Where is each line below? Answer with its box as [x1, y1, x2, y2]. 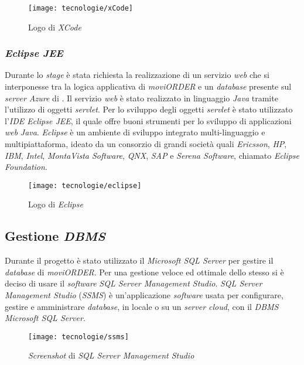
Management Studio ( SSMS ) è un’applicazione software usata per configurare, [5, 289, 283, 301]
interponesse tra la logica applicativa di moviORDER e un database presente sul [5, 80, 292, 93]
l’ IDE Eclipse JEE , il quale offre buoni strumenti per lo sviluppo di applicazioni [5, 114, 292, 127]
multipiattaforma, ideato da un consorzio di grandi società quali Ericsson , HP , [5, 138, 287, 150]
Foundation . [5, 161, 47, 173]
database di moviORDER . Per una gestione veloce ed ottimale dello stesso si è [5, 265, 284, 278]
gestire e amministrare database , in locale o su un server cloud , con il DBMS [5, 300, 279, 312]
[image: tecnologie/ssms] [28, 332, 129, 341]
